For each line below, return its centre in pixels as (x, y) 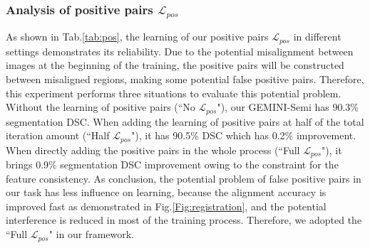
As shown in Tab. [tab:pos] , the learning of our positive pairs (137, 37)
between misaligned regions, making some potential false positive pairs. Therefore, (185, 79)
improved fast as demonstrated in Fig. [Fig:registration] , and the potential (166, 206)
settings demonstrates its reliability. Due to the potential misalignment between (180, 51)
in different (317, 37)
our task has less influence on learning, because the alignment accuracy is (166, 192)
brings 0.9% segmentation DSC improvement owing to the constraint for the (172, 165)
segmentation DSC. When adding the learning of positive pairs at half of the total (185, 121)
